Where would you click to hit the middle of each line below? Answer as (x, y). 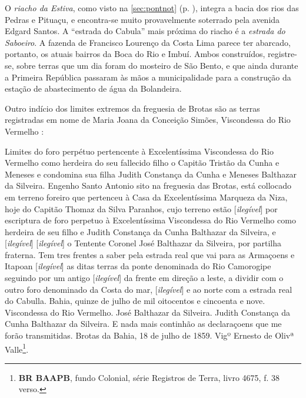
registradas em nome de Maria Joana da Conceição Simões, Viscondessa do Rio (148, 120)
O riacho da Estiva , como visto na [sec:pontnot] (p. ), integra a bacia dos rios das (152, 8)
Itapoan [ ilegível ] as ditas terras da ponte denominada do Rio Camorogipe (138, 266)
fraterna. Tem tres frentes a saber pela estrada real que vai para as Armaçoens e (150, 254)
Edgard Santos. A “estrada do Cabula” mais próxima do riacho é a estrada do (145, 31)
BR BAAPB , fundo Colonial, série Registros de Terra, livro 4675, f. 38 (149, 377)
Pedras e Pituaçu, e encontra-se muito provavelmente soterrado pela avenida (142, 19)
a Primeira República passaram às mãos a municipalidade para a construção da (148, 77)
